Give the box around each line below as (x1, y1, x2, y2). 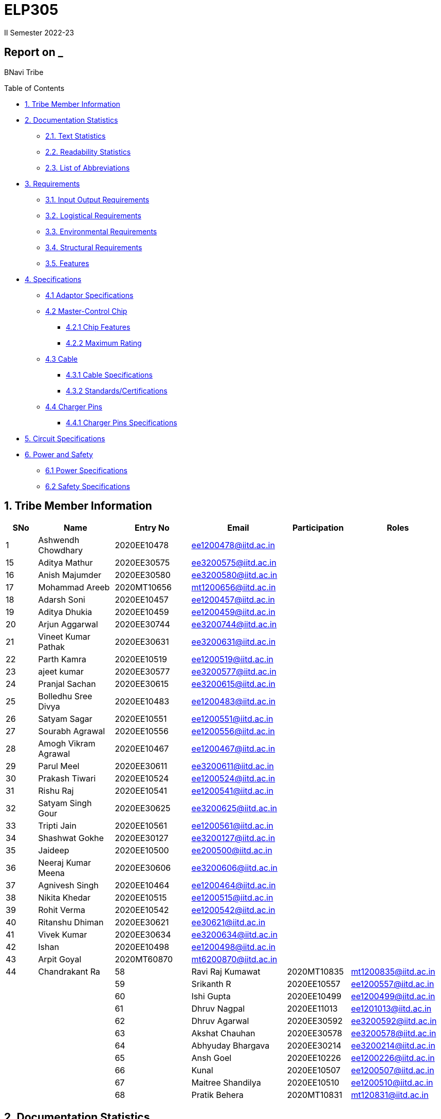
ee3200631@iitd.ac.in (191, 637, 276, 647)
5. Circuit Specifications (25, 434, 105, 443)
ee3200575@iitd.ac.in (191, 557, 277, 568)
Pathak (38, 642, 65, 652)
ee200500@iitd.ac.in (191, 845, 272, 856)
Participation (292, 523, 344, 533)
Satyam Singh (38, 798, 92, 809)
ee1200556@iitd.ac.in (191, 726, 275, 737)
